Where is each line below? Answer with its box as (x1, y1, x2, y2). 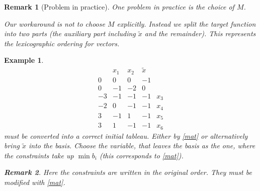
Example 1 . (4, 55, 44, 65)
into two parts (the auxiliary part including (4, 28, 136, 39)
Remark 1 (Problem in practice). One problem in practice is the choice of (4, 2, 234, 12)
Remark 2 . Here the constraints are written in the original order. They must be (4, 167, 252, 177)
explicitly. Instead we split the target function (117, 18, 256, 29)
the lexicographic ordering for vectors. (4, 38, 120, 48)
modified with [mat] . (4, 177, 65, 187)
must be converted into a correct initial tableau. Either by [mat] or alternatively (4, 130, 248, 141)
